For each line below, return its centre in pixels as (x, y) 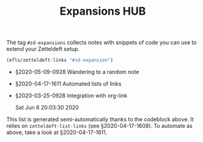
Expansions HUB (103, 11)
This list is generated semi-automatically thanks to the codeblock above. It (100, 119)
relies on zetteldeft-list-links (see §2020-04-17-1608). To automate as (99, 126)
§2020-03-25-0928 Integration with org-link (71, 95)
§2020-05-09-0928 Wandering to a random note (77, 72)
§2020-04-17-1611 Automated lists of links (68, 84)
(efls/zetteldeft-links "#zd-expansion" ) (60, 60)
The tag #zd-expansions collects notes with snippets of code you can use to (102, 43)
